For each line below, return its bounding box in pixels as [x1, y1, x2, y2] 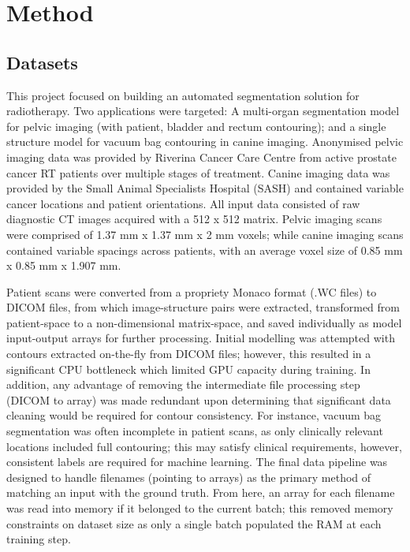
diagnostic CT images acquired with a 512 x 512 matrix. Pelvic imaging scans [6, 211, 382, 227]
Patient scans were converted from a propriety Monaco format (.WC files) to [6, 283, 377, 300]
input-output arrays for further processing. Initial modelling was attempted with [6, 330, 395, 346]
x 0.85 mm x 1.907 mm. [6, 257, 121, 274]
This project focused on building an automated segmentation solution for [6, 87, 360, 103]
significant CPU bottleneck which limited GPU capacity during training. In [6, 360, 371, 377]
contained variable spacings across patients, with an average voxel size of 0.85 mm [6, 241, 403, 258]
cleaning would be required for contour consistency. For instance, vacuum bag [6, 407, 382, 423]
